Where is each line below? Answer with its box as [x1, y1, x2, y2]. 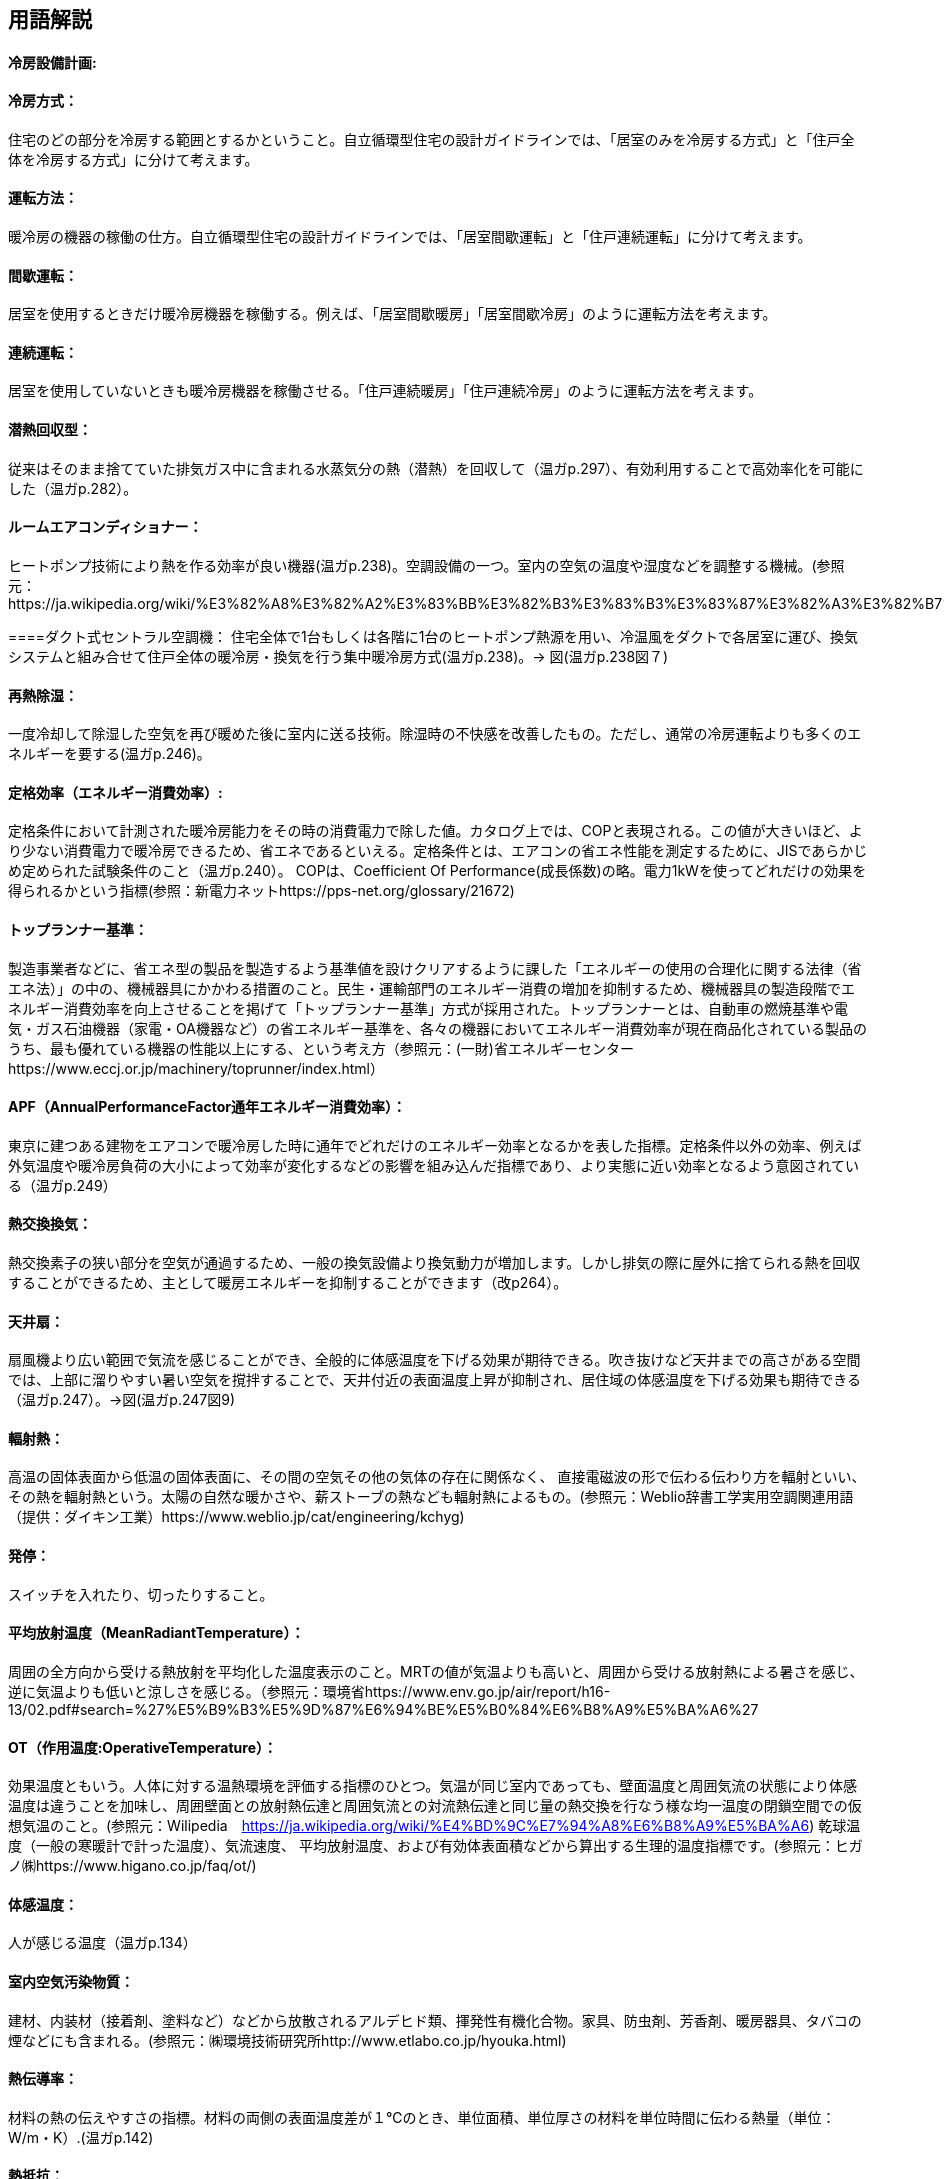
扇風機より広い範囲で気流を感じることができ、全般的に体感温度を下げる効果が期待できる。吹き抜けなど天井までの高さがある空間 [8, 1351, 861, 1369]
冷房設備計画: [8, 53, 97, 71]
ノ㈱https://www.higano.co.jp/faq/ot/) [8, 1857, 257, 1875]
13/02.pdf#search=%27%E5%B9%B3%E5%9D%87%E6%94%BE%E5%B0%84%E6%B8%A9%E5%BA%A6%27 [8, 1700, 759, 1718]
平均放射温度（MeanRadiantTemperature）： [8, 1624, 305, 1642]
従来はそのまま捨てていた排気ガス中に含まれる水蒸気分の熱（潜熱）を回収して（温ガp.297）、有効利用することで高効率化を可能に [8, 459, 864, 477]
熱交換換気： [8, 1215, 92, 1233]
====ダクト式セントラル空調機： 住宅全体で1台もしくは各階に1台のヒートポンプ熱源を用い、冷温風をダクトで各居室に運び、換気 [8, 627, 858, 645]
